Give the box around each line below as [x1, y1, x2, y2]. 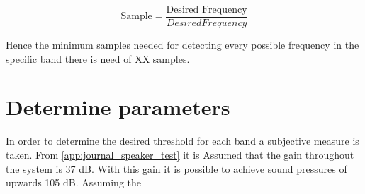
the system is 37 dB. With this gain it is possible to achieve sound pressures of [6, 161, 347, 176]
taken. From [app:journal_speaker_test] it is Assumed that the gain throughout [6, 147, 354, 162]
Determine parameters [6, 92, 230, 121]
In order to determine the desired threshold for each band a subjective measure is [6, 133, 359, 148]
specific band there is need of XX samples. [6, 51, 190, 66]
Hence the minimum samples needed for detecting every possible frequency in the [6, 37, 359, 52]
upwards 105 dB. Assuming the [6, 175, 142, 190]
